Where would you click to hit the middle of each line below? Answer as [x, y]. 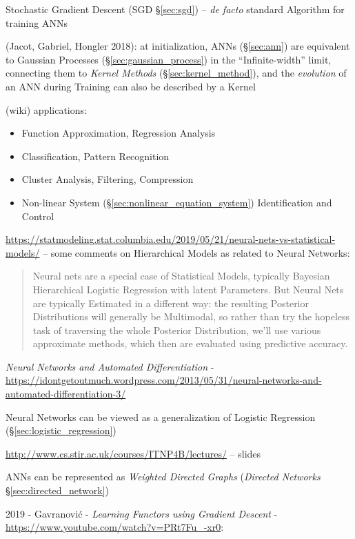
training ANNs [37, 22]
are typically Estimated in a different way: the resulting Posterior [171, 303]
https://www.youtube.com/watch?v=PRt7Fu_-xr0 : [115, 527]
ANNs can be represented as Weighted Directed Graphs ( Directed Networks [163, 477]
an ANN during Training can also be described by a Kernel [131, 86]
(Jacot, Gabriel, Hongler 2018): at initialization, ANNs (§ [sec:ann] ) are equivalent [178, 46]
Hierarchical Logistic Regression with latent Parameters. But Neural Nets [188, 289]
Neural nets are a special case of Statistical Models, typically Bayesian [181, 276]
